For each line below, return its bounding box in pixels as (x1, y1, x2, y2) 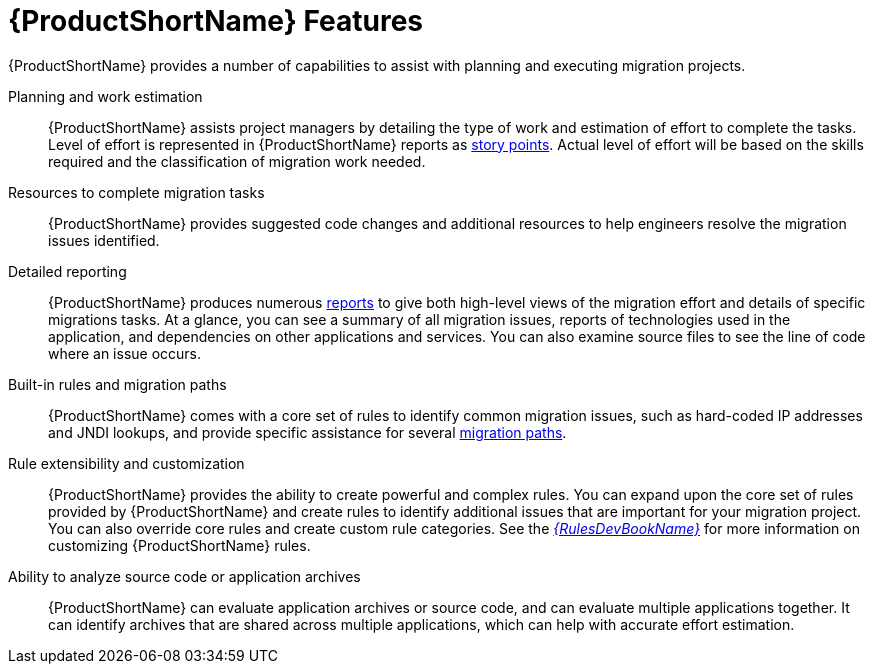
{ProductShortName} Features (8, 4, 424, 38)
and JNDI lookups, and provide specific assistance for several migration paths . (48, 423, 567, 441)
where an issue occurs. (48, 344, 202, 362)
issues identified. (48, 231, 160, 249)
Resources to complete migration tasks (8, 183, 265, 201)
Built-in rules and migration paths (8, 375, 227, 393)
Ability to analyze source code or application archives (8, 567, 361, 585)
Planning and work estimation (8, 87, 203, 105)
